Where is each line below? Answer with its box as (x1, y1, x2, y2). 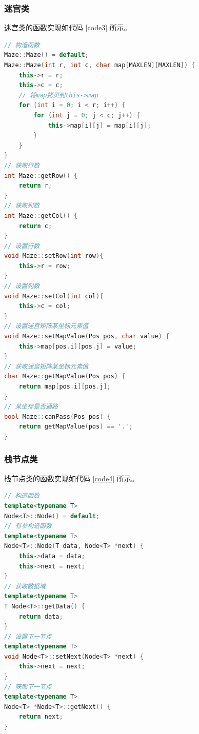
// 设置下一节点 (4, 633, 52, 640)
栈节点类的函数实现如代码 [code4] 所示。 (4, 473, 138, 483)
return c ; (18, 222, 52, 230)
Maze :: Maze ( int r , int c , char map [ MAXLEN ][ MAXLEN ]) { (4, 62, 195, 69)
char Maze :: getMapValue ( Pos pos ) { (4, 373, 126, 380)
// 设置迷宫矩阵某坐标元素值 (4, 322, 89, 330)
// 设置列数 (4, 282, 40, 290)
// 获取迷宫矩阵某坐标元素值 (4, 362, 89, 370)
